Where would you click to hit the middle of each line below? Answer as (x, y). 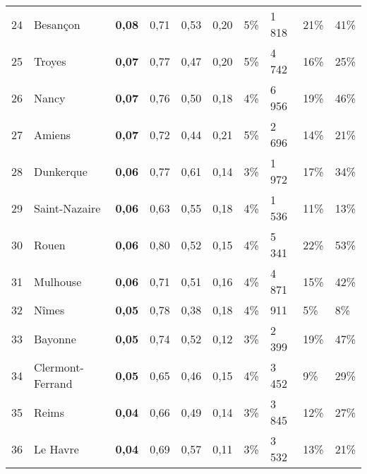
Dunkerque (61, 171)
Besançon (57, 24)
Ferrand (53, 383)
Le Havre (56, 449)
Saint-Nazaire (67, 208)
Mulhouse (58, 281)
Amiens (53, 134)
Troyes (50, 61)
